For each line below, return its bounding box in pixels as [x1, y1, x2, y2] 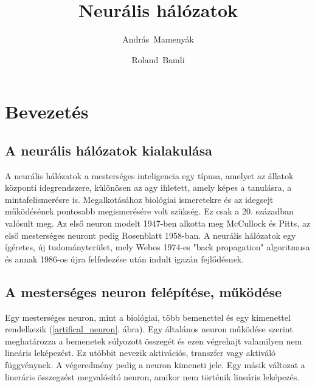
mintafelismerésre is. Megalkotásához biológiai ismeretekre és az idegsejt [5, 193, 274, 205]
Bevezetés [5, 99, 89, 124]
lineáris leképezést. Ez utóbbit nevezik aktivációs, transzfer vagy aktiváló [5, 346, 276, 359]
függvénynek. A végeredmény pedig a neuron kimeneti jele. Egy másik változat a [5, 358, 305, 371]
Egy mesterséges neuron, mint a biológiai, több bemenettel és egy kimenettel [5, 310, 291, 323]
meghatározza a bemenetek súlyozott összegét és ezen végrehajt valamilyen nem [5, 334, 302, 347]
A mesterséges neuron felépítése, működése [5, 282, 282, 301]
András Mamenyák [122, 33, 194, 46]
